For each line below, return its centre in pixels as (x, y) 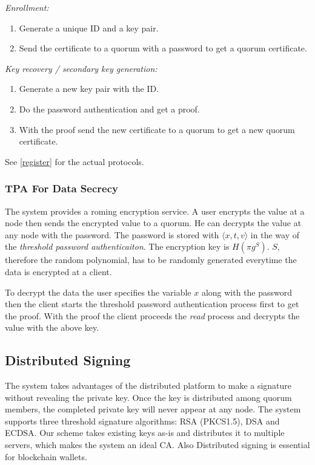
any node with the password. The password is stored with (112, 234)
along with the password (247, 292)
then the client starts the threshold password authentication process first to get (152, 304)
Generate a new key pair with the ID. (89, 89)
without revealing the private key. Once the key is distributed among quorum (148, 397)
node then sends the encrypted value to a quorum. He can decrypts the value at (153, 223)
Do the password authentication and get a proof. (109, 109)
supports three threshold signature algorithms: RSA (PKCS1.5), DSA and (142, 421)
